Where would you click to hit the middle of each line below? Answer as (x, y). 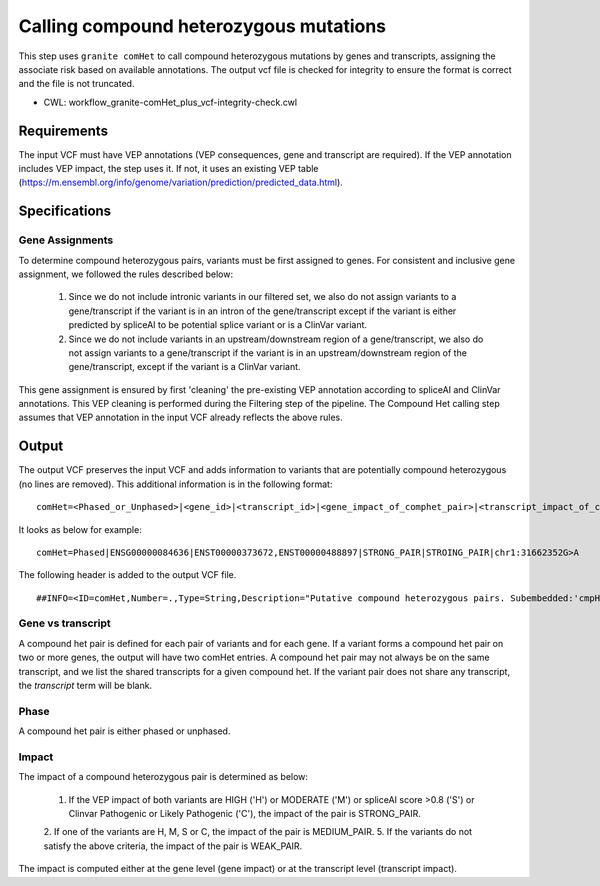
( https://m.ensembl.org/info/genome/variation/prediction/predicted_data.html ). (181, 182)
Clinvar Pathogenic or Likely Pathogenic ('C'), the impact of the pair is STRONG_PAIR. (245, 814)
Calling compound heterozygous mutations (202, 26)
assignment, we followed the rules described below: (126, 274)
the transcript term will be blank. (85, 686)
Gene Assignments (66, 240)
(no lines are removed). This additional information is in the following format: (175, 484)
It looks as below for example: (80, 529)
